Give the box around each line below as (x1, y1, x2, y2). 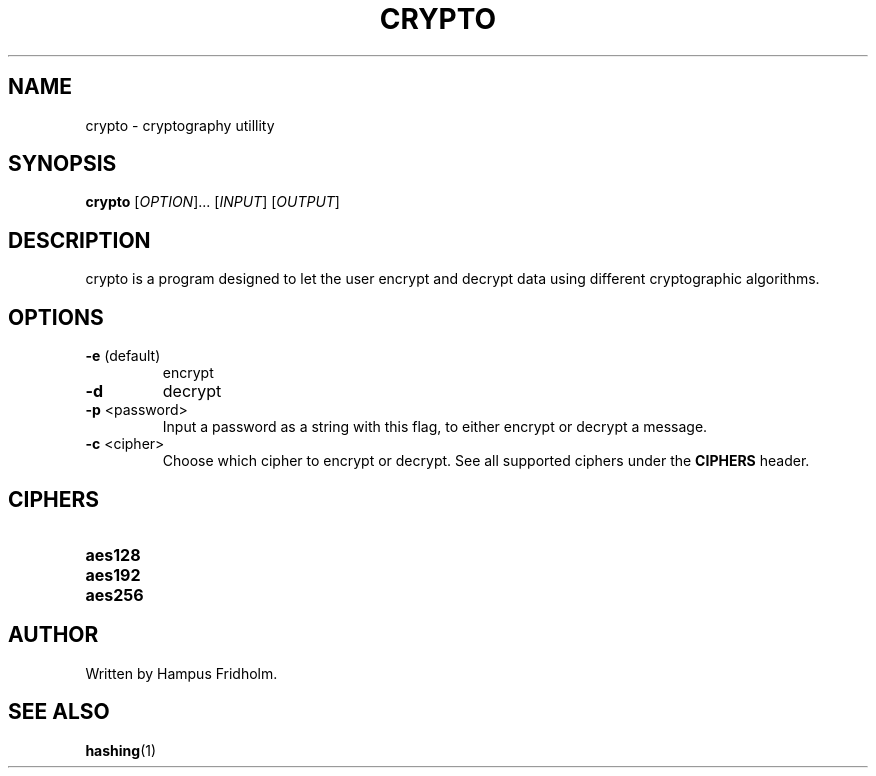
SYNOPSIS (8, 151, 117, 177)
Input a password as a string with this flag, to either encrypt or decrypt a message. (162, 418, 708, 436)
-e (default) (85, 347, 161, 365)
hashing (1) (85, 741, 157, 759)
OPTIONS (8, 304, 104, 330)
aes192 (85, 564, 141, 585)
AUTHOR (8, 622, 99, 648)
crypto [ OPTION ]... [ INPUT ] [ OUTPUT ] (85, 193, 340, 211)
